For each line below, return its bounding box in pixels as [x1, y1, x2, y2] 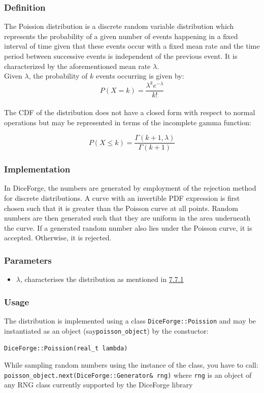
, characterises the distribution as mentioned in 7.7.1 [20, 274, 184, 284]
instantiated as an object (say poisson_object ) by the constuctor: [4, 325, 209, 336]
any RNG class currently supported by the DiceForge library [4, 379, 193, 390]
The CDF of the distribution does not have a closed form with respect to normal [4, 106, 255, 117]
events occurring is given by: [95, 70, 184, 81]
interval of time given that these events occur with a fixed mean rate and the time [4, 41, 260, 51]
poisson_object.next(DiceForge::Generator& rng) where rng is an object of [4, 369, 252, 380]
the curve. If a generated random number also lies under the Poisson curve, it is [4, 222, 252, 233]
